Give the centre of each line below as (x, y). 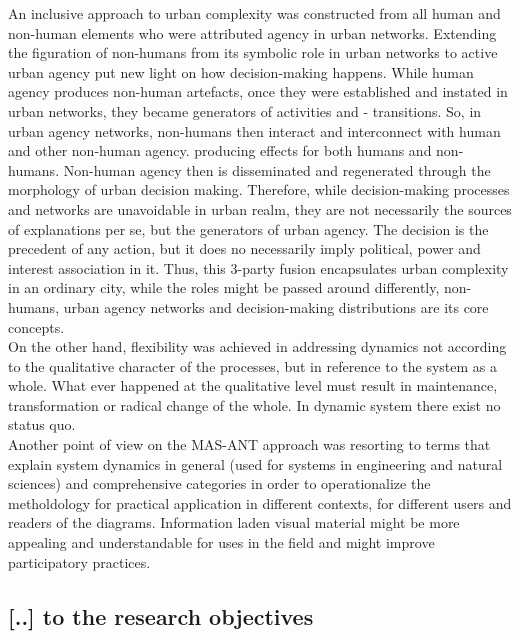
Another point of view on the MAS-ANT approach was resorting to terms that (249, 444)
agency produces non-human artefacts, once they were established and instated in (258, 91)
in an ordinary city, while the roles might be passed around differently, (224, 287)
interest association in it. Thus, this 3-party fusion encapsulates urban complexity (258, 267)
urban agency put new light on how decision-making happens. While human (241, 71)
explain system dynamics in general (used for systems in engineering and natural (255, 463)
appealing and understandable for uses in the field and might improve (221, 542)
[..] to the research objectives (161, 615)
